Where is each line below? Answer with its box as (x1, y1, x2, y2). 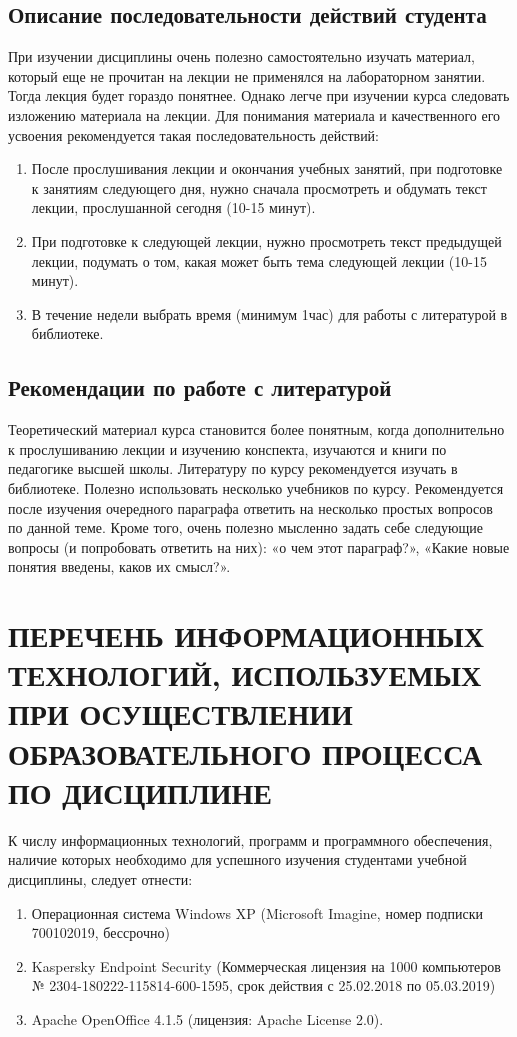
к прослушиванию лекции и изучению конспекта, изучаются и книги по (8, 438, 447, 459)
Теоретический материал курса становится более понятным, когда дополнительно (8, 419, 505, 440)
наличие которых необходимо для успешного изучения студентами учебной (8, 849, 467, 870)
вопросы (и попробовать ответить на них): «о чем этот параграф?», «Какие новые (8, 536, 510, 557)
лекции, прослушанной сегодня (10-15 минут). (31, 197, 316, 218)
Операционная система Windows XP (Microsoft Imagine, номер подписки (31, 902, 484, 923)
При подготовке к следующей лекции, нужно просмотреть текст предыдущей (31, 230, 502, 251)
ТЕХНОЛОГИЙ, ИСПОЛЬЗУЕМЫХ (8, 654, 482, 695)
